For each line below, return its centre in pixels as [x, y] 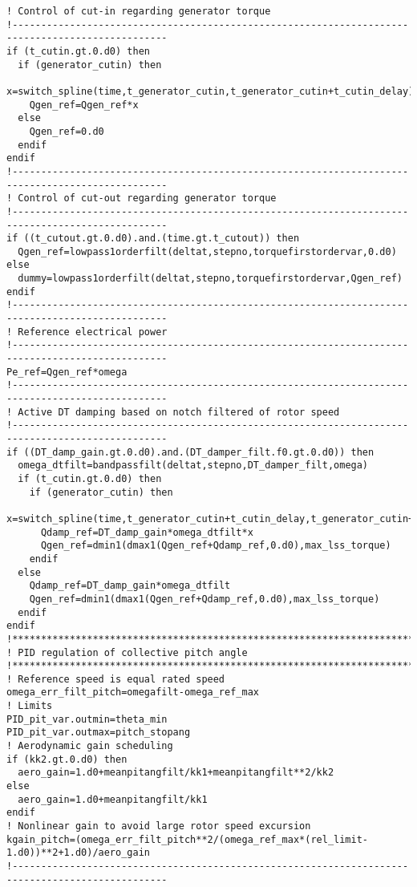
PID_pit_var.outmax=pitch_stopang [99, 733]
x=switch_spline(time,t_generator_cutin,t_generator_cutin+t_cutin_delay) [211, 91]
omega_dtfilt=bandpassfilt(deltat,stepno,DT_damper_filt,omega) [193, 466]
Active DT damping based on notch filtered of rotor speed [179, 412]
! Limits [30, 706]
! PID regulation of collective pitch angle [127, 652]
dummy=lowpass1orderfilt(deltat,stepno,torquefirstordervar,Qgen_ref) [210, 279]
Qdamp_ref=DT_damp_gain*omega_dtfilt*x [147, 532]
